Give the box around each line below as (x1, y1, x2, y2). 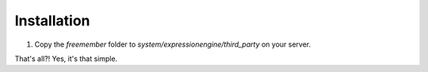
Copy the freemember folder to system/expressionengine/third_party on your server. (34, 40, 311, 49)
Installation (14, 12, 90, 29)
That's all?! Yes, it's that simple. (14, 54, 118, 63)
